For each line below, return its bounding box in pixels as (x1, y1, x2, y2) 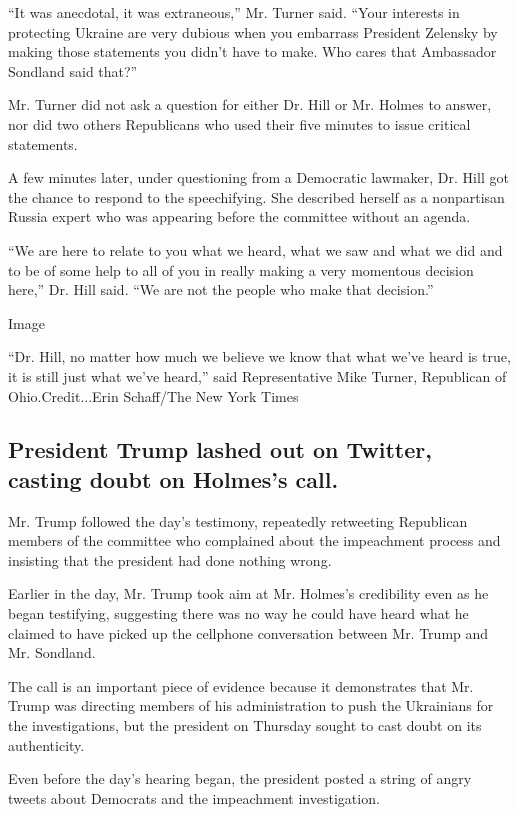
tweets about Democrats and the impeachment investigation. (8, 787, 380, 808)
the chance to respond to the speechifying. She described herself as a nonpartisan (8, 186, 505, 207)
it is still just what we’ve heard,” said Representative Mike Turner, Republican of (8, 365, 507, 386)
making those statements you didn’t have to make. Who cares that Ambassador (8, 41, 497, 62)
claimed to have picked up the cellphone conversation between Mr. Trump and (8, 622, 489, 643)
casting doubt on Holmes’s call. (8, 463, 339, 494)
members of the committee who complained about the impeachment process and (8, 530, 501, 551)
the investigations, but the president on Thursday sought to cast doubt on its (8, 715, 482, 736)
